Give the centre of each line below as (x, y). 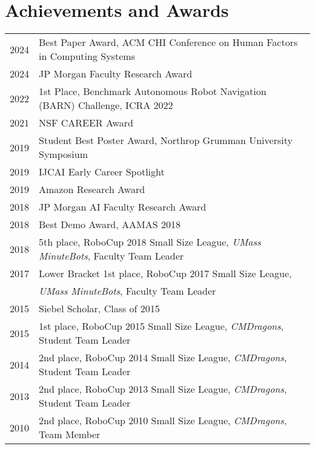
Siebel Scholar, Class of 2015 (99, 309)
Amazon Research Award (92, 189)
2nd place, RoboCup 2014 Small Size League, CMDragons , (163, 358)
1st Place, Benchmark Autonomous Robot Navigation (153, 91)
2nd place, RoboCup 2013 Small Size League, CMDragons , (163, 389)
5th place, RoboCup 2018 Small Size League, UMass (150, 242)
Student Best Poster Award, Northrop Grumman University (166, 140)
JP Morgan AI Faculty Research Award (123, 207)
